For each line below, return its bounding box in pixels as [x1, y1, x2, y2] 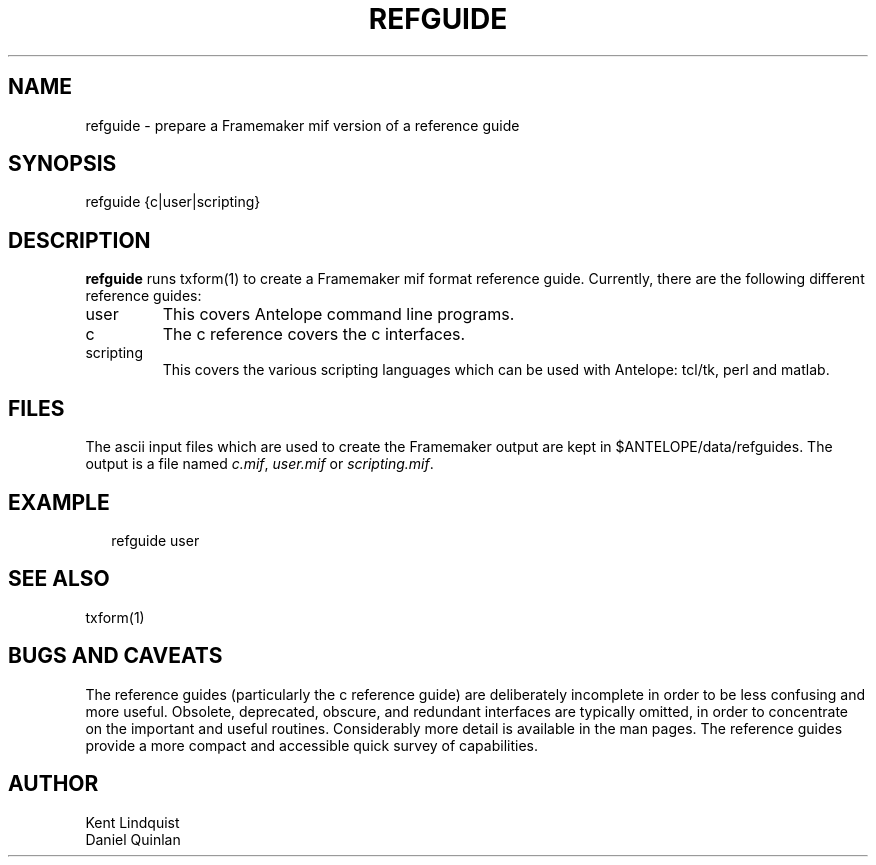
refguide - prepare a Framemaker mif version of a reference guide [85, 116, 520, 134]
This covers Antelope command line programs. [162, 304, 515, 325]
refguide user [111, 531, 200, 549]
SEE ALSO [8, 566, 110, 592]
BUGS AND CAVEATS [8, 643, 223, 669]
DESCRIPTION [8, 227, 151, 253]
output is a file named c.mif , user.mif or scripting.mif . [85, 455, 434, 473]
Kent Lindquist [85, 813, 180, 831]
